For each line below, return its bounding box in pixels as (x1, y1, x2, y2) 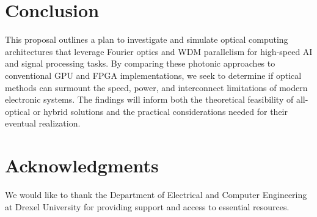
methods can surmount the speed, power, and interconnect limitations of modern (5, 81, 308, 94)
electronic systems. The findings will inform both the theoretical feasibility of (5, 93, 294, 106)
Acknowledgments (5, 153, 159, 178)
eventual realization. (5, 117, 81, 130)
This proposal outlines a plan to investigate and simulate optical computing (5, 33, 288, 46)
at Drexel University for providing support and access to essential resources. (5, 200, 290, 213)
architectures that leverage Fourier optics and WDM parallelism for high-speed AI (5, 45, 313, 57)
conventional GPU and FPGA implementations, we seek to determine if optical (5, 68, 302, 81)
